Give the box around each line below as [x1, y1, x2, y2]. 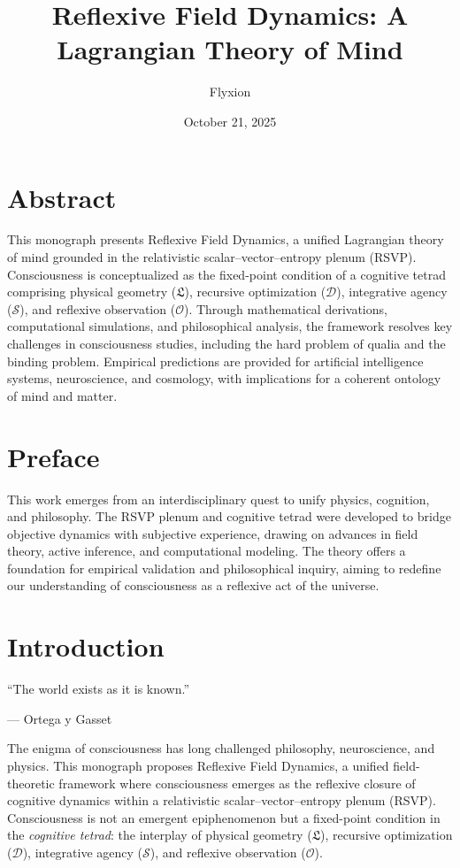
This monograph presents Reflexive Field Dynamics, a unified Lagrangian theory [7, 230, 444, 249]
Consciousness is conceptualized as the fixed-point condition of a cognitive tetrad [7, 265, 446, 283]
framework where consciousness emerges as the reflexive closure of [58, 773, 416, 792]
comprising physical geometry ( [7, 282, 177, 301]
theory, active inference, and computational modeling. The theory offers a [7, 542, 406, 560]
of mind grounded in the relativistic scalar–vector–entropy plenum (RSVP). [7, 248, 417, 266]
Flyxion [209, 82, 251, 101]
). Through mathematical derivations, [183, 299, 387, 318]
